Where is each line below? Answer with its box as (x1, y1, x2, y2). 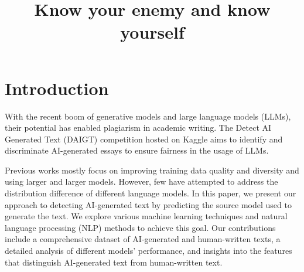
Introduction (5, 76, 109, 100)
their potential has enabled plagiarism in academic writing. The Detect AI (5, 121, 272, 134)
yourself (120, 20, 185, 44)
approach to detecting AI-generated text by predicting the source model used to (5, 198, 292, 210)
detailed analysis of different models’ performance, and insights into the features (5, 244, 292, 257)
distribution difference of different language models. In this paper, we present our (5, 187, 296, 199)
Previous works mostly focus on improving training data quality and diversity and (5, 164, 299, 176)
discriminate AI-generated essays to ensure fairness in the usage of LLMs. (5, 144, 269, 157)
